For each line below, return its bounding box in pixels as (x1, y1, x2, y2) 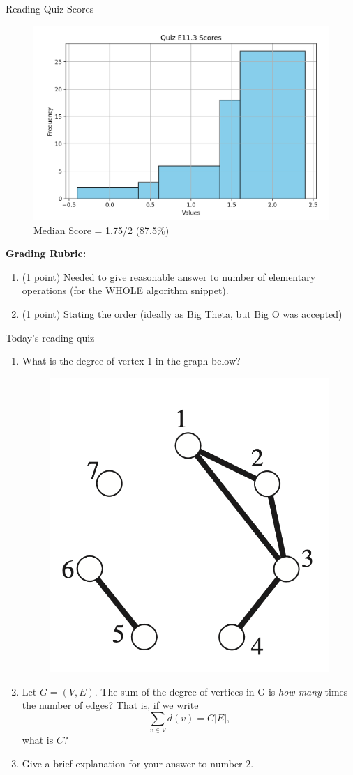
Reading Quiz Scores (6, 1, 94, 15)
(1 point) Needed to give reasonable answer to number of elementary (22, 269, 316, 284)
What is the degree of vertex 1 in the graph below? (22, 353, 241, 368)
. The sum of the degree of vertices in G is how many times (94, 684, 348, 698)
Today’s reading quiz (6, 330, 95, 344)
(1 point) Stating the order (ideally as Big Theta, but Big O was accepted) (22, 307, 343, 321)
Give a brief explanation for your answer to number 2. (22, 755, 254, 770)
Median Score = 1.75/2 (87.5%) (33, 222, 170, 237)
